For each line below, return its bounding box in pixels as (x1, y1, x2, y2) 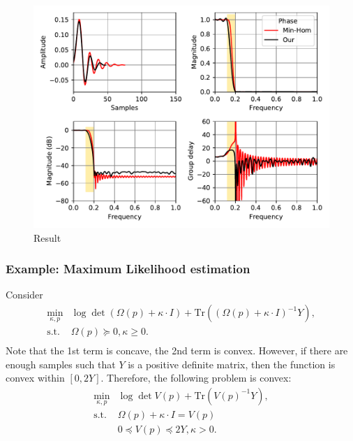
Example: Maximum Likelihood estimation (6, 260, 250, 277)
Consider (6, 287, 43, 302)
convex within (6, 370, 65, 385)
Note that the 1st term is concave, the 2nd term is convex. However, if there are (6, 343, 348, 358)
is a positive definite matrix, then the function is (128, 356, 336, 371)
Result (33, 230, 61, 245)
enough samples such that (6, 356, 116, 371)
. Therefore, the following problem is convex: (100, 370, 292, 385)
